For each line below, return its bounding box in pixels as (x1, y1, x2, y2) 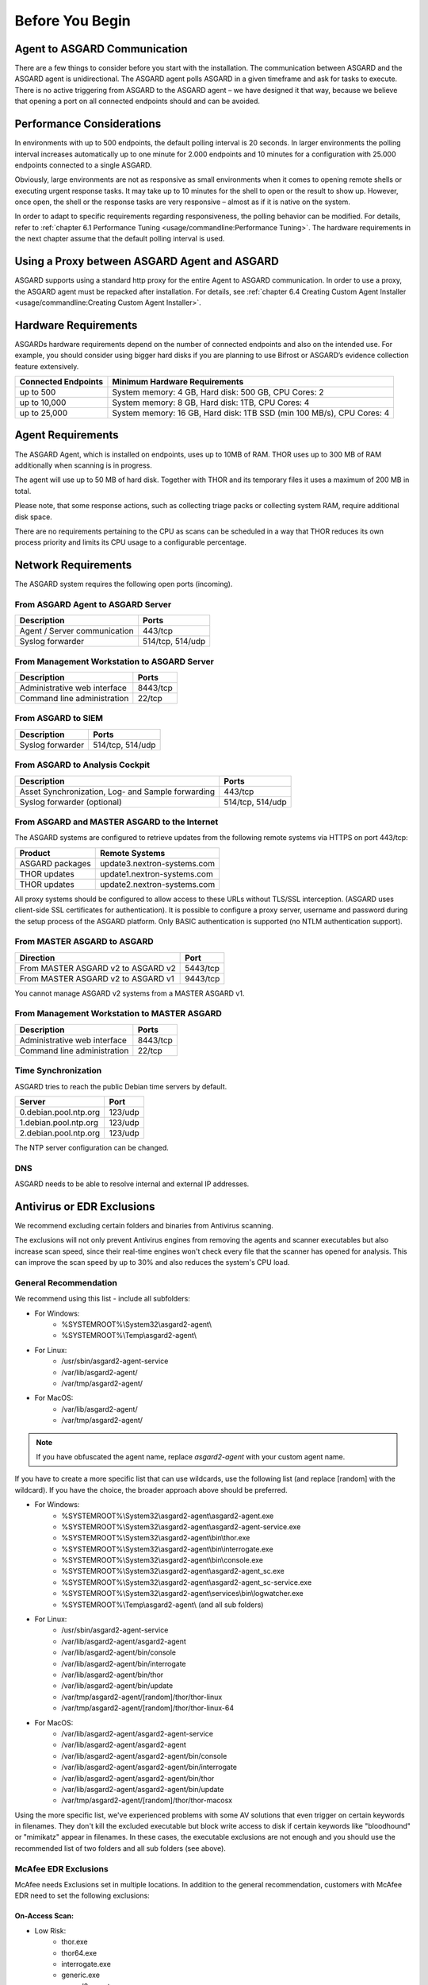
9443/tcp (185, 973, 220, 984)
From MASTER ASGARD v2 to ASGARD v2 (19, 962, 176, 973)
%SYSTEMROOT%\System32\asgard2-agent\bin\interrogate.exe (61, 1544, 273, 1554)
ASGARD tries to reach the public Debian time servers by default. (14, 1081, 227, 1091)
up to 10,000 (19, 397, 67, 408)
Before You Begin (14, 12, 131, 29)
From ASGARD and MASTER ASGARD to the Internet (14, 816, 219, 827)
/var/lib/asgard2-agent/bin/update (61, 1681, 174, 1690)
